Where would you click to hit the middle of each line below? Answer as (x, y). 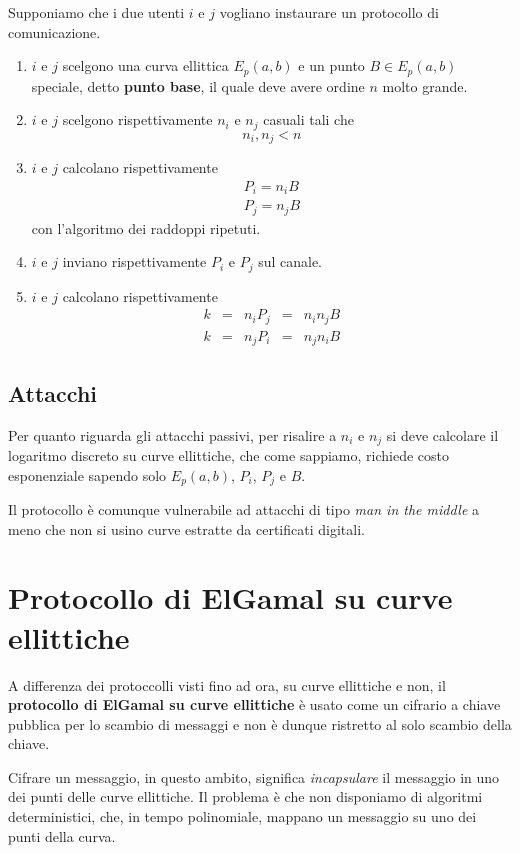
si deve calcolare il (442, 434)
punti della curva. (62, 835)
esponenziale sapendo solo (87, 474)
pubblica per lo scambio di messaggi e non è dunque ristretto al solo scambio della (260, 723)
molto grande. (425, 85)
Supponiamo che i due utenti (96, 12)
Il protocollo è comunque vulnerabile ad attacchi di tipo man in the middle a (243, 509)
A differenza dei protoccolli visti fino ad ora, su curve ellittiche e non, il (227, 684)
